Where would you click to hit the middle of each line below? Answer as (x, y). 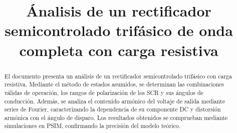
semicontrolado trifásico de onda (119, 30)
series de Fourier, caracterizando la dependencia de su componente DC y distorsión (112, 109)
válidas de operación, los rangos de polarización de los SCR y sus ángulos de (104, 92)
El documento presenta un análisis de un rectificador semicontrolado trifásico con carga (118, 76)
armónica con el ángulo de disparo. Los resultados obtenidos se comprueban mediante (116, 117)
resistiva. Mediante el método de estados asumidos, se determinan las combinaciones (114, 84)
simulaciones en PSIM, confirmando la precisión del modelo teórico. (92, 126)
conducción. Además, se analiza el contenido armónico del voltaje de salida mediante (114, 101)
